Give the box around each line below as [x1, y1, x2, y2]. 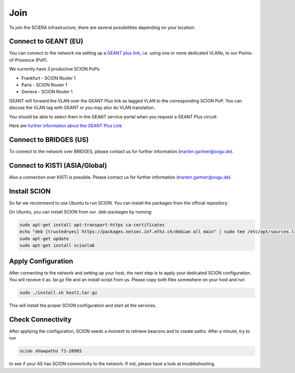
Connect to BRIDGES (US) [9, 135, 89, 144]
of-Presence [9, 57, 34, 63]
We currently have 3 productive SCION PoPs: [9, 66, 101, 72]
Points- [238, 50, 253, 56]
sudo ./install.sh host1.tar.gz [19, 290, 98, 295]
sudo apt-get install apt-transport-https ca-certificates [19, 222, 165, 228]
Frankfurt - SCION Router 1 [21, 75, 76, 81]
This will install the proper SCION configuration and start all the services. [9, 302, 157, 309]
